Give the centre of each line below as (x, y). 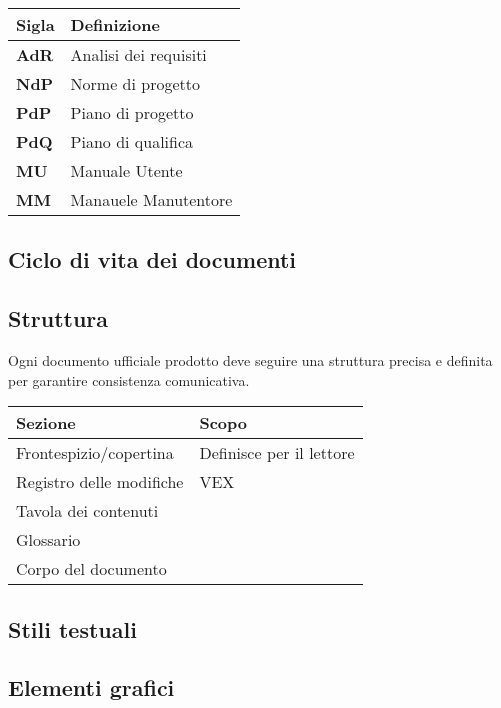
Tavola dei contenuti (87, 511)
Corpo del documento (91, 569)
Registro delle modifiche (100, 482)
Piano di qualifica (132, 141)
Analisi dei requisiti (138, 54)
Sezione (46, 423)
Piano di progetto (132, 112)
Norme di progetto (135, 83)
